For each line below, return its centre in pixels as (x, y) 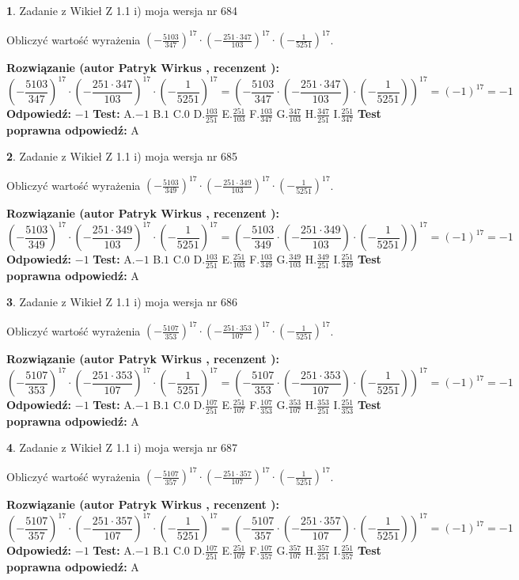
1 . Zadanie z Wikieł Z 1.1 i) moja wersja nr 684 (122, 10)
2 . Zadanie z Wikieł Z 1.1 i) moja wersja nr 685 (122, 156)
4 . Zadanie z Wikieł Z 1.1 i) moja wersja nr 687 (122, 447)
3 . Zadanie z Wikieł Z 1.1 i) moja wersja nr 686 (122, 302)
